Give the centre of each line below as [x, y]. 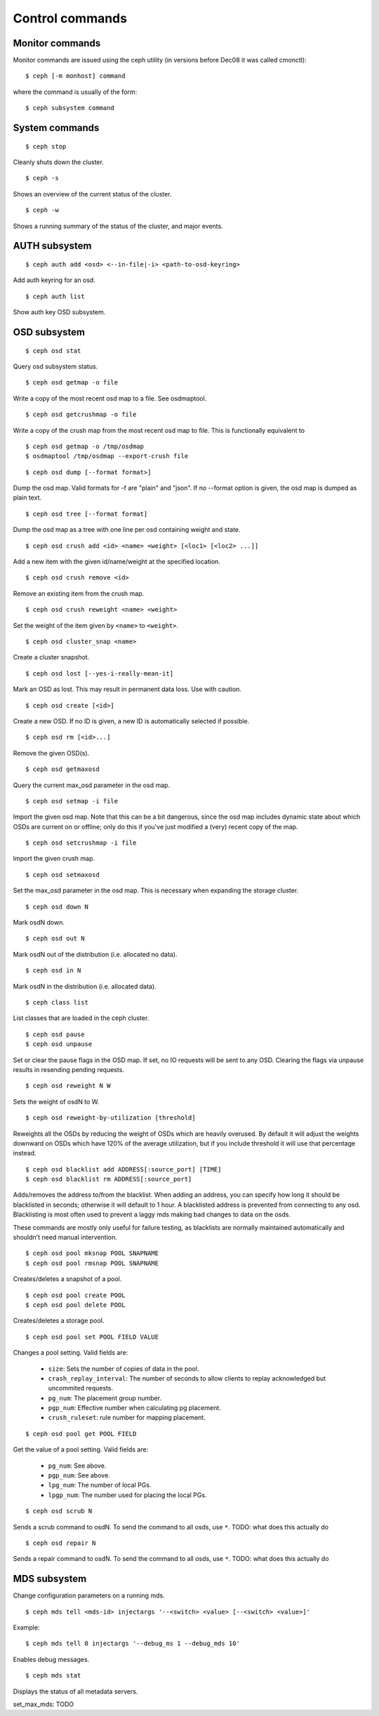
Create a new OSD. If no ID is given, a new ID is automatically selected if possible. [131, 721]
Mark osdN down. [39, 923]
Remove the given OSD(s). [51, 753]
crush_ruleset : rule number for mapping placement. [127, 1418]
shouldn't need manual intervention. [65, 1238]
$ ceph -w [42, 210]
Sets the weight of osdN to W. [56, 1101]
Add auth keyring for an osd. [54, 280]
